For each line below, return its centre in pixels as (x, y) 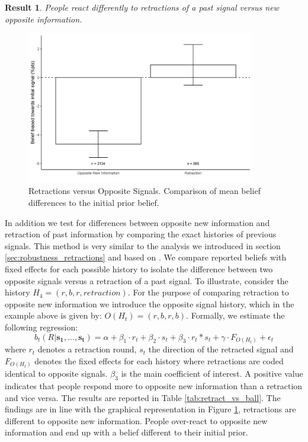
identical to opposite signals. (56, 373)
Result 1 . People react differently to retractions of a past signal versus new (142, 7)
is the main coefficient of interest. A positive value (212, 373)
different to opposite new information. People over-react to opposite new (136, 420)
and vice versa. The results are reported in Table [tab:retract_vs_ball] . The (143, 397)
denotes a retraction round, (87, 349)
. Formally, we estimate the (235, 315)
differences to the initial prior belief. (94, 203)
